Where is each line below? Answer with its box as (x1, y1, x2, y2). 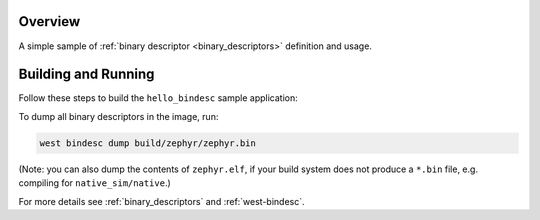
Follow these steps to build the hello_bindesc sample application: (18, 92, 299, 104)
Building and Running (18, 66, 155, 83)
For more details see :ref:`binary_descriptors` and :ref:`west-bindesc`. (18, 195, 305, 207)
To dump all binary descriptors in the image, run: (18, 110, 219, 122)
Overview (18, 13, 81, 30)
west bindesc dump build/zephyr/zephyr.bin (39, 137, 257, 149)
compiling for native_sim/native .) (18, 177, 172, 189)
